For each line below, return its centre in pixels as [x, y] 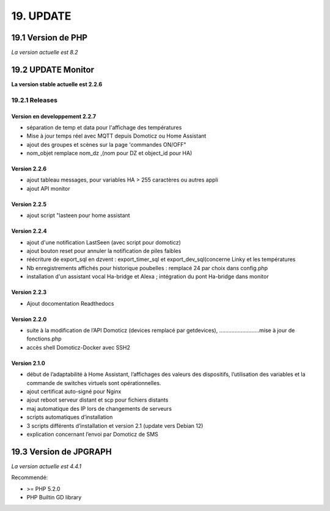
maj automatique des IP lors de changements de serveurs [99, 408]
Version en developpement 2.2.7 [54, 116]
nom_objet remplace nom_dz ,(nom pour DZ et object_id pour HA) [109, 153]
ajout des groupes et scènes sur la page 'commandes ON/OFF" [106, 144]
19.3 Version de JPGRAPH [62, 451]
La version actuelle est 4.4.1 [46, 466]
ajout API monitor [48, 188]
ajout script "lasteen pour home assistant [79, 215]
